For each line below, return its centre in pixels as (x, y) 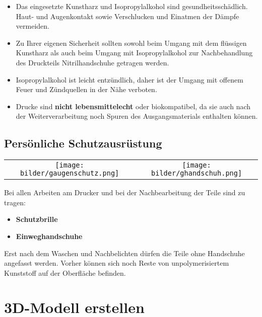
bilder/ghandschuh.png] (197, 173)
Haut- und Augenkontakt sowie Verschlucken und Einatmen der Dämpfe (127, 16)
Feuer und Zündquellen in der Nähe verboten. (86, 89)
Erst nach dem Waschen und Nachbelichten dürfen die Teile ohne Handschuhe (124, 253)
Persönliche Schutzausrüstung (83, 143)
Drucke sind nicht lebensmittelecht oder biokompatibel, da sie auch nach (133, 106)
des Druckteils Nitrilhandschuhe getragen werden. (92, 62)
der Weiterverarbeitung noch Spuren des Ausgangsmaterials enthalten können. (137, 116)
